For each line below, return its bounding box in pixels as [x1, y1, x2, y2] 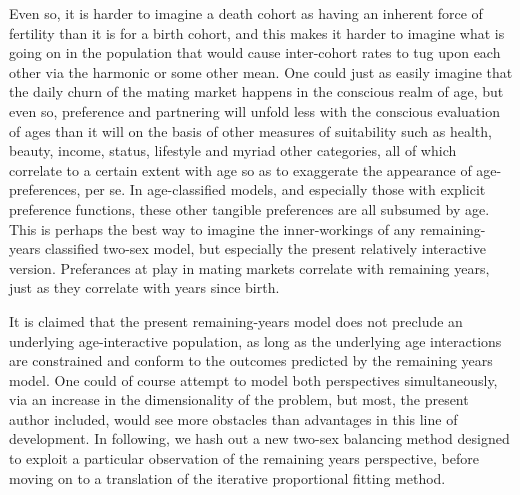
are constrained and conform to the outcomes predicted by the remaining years [9, 350, 493, 371]
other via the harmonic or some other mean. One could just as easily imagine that [9, 61, 513, 82]
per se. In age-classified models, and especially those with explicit [84, 179, 486, 200]
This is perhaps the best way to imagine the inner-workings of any [9, 218, 416, 239]
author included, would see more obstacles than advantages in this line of [9, 408, 458, 429]
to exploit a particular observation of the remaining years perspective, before [9, 448, 479, 469]
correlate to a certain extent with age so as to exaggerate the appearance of [9, 159, 472, 180]
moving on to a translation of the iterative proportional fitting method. [9, 467, 446, 488]
